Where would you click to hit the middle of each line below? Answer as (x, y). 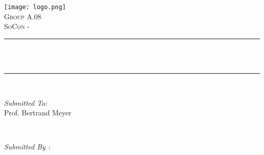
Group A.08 (23, 16)
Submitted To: (26, 102)
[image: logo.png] (35, 7)
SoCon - (17, 26)
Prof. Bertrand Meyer (38, 113)
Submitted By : (27, 147)
